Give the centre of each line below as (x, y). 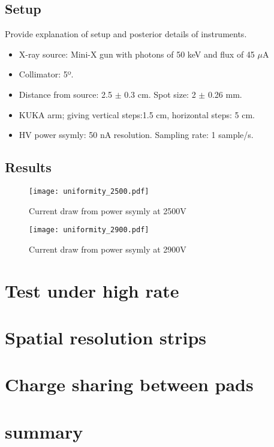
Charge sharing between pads (129, 384)
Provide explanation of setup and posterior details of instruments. (126, 34)
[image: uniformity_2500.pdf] (89, 191)
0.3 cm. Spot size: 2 (160, 94)
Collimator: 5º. (46, 74)
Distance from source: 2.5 (65, 94)
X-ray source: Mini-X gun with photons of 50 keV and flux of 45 (137, 54)
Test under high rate (92, 290)
